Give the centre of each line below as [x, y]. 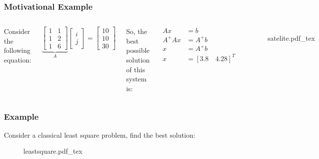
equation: [18, 60]
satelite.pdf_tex [291, 38]
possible [138, 50]
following [17, 50]
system [136, 79]
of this [136, 69]
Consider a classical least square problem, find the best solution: [100, 135]
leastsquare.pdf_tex [53, 151]
